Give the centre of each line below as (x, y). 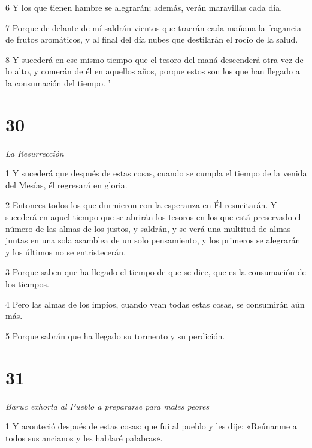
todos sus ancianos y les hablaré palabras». (84, 438)
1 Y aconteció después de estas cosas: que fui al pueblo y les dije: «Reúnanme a (151, 426)
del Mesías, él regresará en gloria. (66, 184)
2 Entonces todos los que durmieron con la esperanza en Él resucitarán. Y (141, 205)
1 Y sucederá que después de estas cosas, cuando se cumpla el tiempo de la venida (156, 173)
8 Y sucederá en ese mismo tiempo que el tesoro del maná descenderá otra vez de (155, 59)
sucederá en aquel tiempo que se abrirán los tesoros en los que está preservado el (153, 217)
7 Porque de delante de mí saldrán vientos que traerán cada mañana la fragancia (154, 27)
